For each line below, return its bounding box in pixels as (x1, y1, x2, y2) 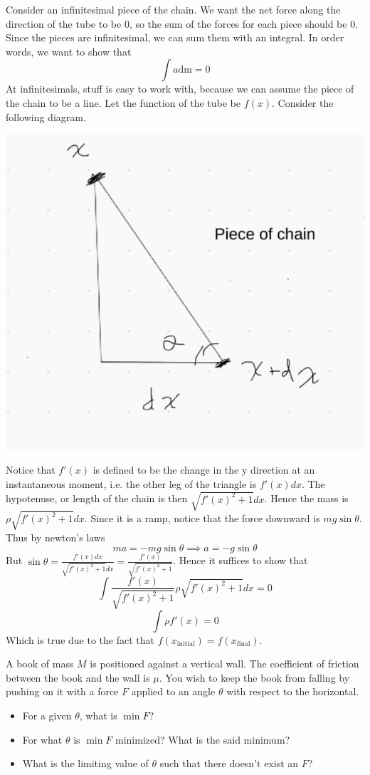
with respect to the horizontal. (226, 684, 359, 699)
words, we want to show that (6, 43, 132, 58)
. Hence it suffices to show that (173, 553, 308, 568)
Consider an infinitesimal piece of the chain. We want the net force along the (6, 2, 341, 16)
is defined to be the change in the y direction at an (92, 462, 315, 477)
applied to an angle (131, 684, 216, 699)
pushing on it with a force (6, 684, 119, 699)
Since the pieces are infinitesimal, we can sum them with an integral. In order (6, 30, 344, 45)
